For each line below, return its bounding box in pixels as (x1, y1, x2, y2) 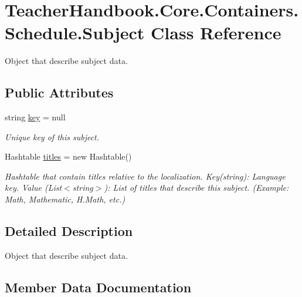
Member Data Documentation (5, 278, 192, 296)
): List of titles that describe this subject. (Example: (104, 181, 289, 194)
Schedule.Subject (5, 21, 145, 45)
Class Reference (151, 21, 281, 45)
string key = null (5, 111, 66, 123)
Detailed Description (5, 222, 133, 240)
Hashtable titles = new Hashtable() (5, 150, 132, 163)
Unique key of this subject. (5, 130, 100, 143)
